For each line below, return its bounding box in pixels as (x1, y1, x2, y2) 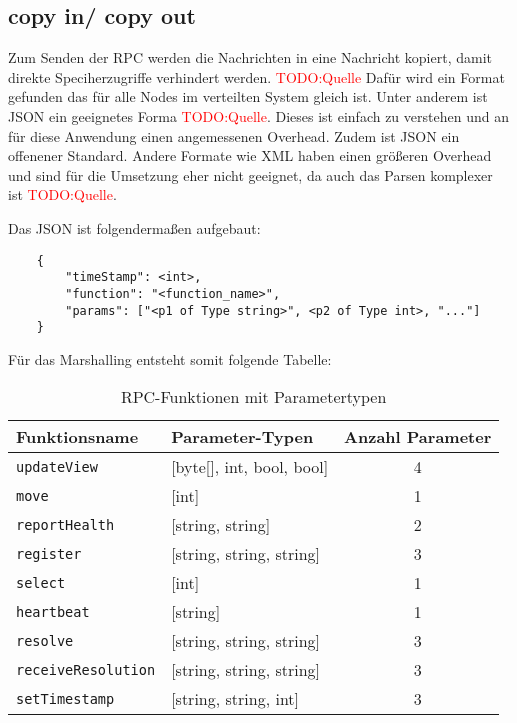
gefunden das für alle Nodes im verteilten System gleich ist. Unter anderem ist (8, 86, 488, 107)
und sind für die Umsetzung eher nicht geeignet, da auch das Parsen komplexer (8, 164, 493, 185)
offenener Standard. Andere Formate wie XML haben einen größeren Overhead (8, 145, 492, 166)
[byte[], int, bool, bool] (171, 455, 329, 479)
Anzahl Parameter (344, 425, 492, 449)
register (16, 545, 82, 562)
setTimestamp (16, 690, 115, 707)
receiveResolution (16, 661, 156, 678)
